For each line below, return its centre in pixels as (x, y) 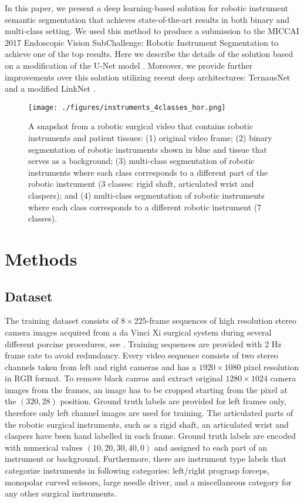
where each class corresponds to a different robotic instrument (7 (145, 207)
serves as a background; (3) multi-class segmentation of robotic (141, 161)
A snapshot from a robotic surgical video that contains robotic (141, 126)
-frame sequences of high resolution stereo (221, 321)
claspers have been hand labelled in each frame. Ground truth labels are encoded (150, 436)
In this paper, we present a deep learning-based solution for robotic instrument (147, 8)
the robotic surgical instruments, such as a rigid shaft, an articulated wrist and (147, 424)
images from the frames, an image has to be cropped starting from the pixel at (146, 389)
